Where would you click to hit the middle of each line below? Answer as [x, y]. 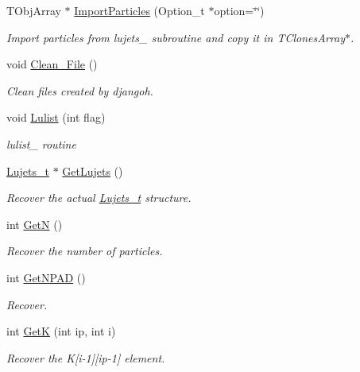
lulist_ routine [41, 143]
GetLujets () [93, 170]
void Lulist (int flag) [56, 117]
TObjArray [34, 10]
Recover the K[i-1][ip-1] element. [86, 357]
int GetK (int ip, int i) [61, 331]
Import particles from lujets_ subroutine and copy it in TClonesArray [176, 37]
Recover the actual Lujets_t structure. [99, 198]
